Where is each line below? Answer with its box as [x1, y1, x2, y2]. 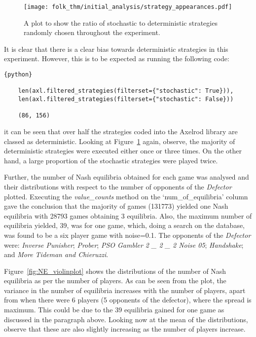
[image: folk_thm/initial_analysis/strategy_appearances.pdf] [24, 3, 232, 10]
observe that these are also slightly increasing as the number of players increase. [4, 324, 246, 334]
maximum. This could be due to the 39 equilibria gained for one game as [4, 304, 224, 315]
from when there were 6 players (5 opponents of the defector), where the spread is [4, 295, 252, 305]
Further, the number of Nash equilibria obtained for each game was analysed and [4, 172, 249, 182]
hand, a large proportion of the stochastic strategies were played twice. [4, 155, 218, 165]
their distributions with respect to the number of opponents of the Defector [4, 181, 232, 191]
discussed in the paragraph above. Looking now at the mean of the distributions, [4, 314, 248, 324]
